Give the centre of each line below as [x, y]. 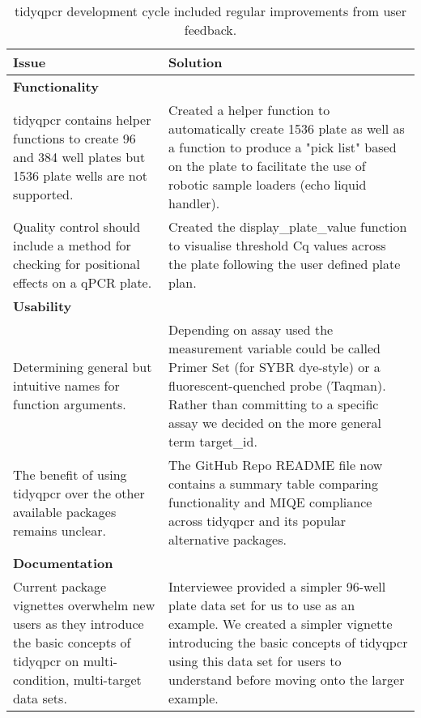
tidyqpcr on [46, 661]
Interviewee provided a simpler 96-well [277, 586]
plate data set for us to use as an [262, 605]
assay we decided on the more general [275, 423]
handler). [194, 203]
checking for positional [77, 264]
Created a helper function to [249, 110]
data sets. [40, 698]
